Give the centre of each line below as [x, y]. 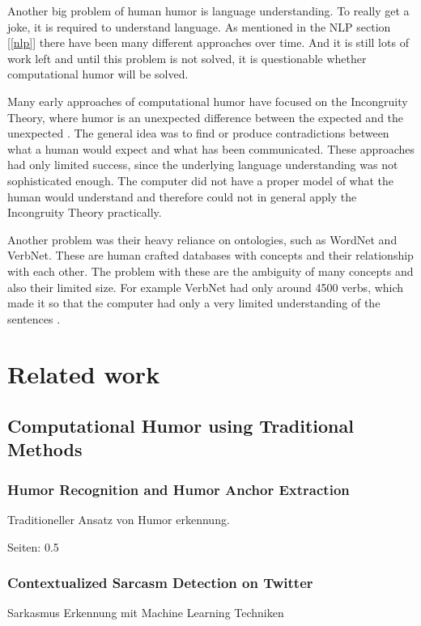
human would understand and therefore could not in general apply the [182, 196]
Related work [84, 374]
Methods [45, 449]
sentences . [34, 318]
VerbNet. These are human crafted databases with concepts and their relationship [210, 255]
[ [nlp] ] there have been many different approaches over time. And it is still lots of [208, 42]
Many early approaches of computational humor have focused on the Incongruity [208, 101]
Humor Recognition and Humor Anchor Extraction [179, 489]
